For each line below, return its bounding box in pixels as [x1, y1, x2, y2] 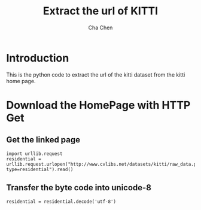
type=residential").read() [6, 166, 74, 172]
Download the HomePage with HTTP [6, 98, 191, 112]
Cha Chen [88, 24, 113, 31]
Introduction [6, 51, 69, 65]
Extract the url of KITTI [42, 4, 159, 18]
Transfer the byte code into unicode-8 [6, 182, 151, 193]
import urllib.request [6, 151, 63, 157]
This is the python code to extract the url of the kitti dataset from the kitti [6, 71, 185, 78]
